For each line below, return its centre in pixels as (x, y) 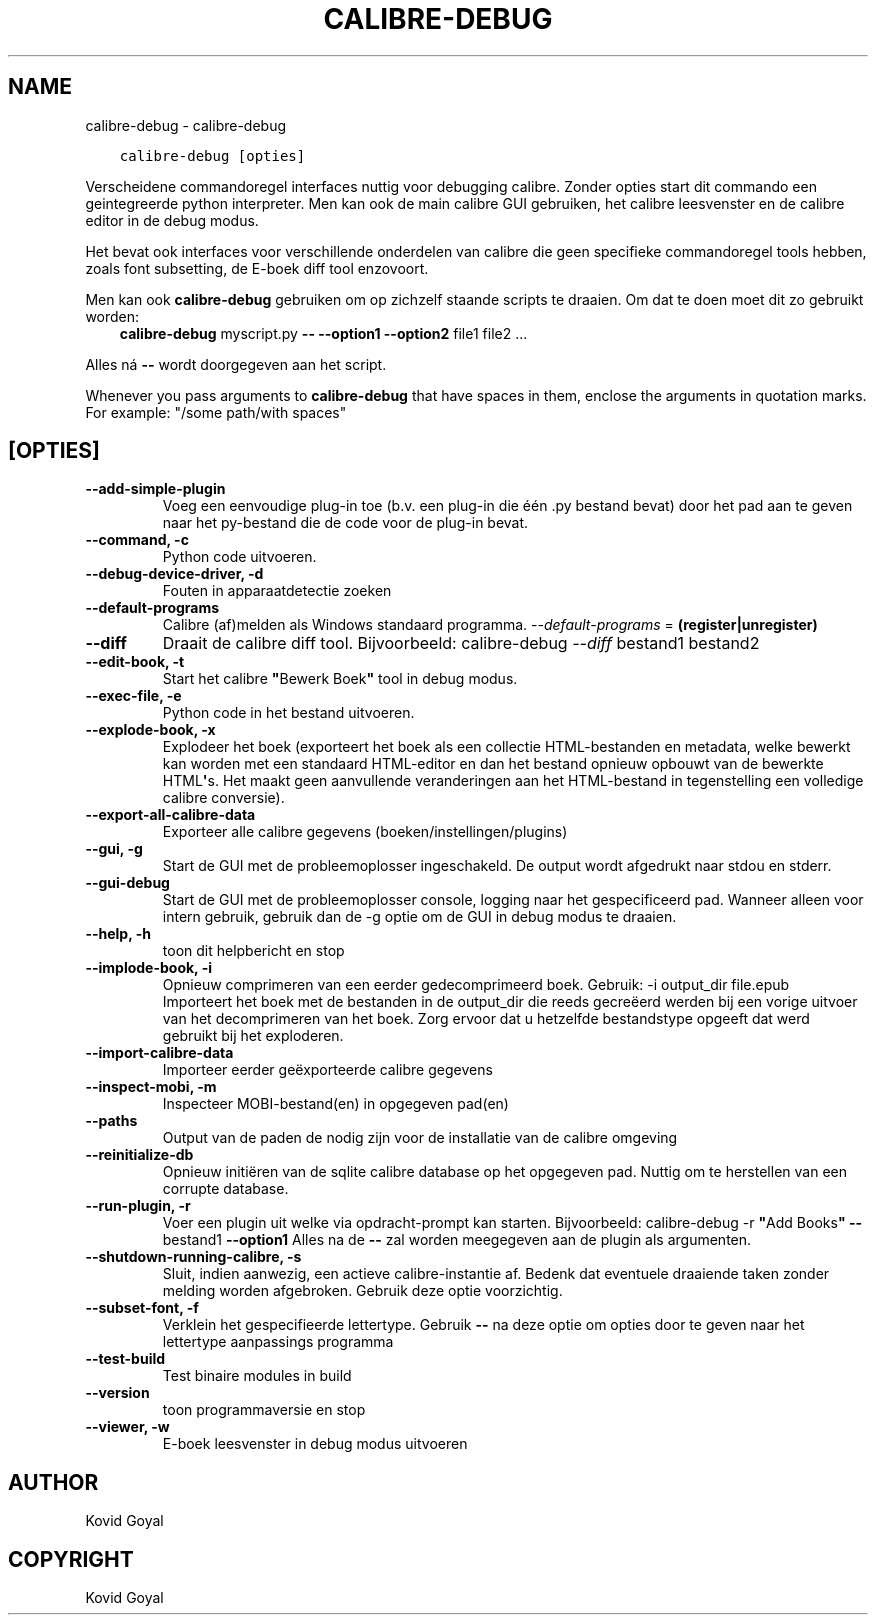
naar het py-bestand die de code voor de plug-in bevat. (345, 523)
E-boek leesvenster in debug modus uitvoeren (315, 1444)
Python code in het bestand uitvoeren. (288, 713)
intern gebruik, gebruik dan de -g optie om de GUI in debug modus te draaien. (419, 917)
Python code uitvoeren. (239, 557)
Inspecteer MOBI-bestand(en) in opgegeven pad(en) (335, 1104)
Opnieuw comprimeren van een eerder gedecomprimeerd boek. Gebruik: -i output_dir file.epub (476, 985)
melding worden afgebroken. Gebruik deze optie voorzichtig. (362, 1291)
